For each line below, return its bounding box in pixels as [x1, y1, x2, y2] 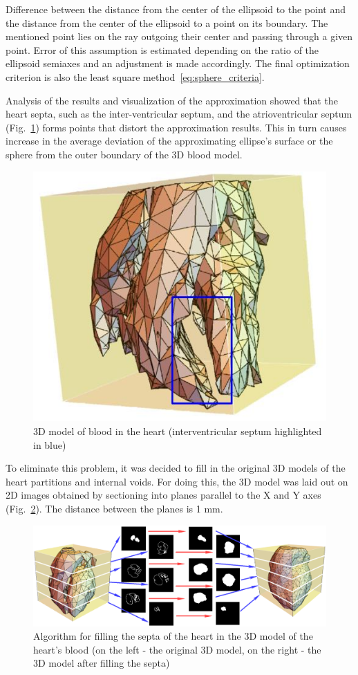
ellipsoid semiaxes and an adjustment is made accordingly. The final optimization [6, 56, 350, 71]
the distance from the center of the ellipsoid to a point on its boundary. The [6, 15, 328, 30]
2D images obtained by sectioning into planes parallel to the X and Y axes [6, 488, 321, 502]
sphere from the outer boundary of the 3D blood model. [6, 147, 243, 161]
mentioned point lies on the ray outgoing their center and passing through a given [6, 29, 353, 44]
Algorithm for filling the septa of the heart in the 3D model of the [33, 629, 313, 643]
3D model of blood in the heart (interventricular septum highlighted [33, 424, 322, 438]
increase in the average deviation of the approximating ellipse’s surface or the [6, 133, 333, 148]
